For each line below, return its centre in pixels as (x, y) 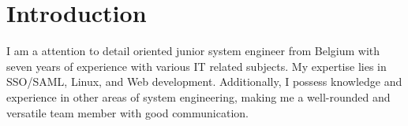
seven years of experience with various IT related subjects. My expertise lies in (197, 66)
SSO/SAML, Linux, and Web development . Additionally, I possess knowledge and (204, 82)
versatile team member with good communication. (127, 112)
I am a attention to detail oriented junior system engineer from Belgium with (193, 51)
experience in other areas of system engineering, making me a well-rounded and (198, 96)
